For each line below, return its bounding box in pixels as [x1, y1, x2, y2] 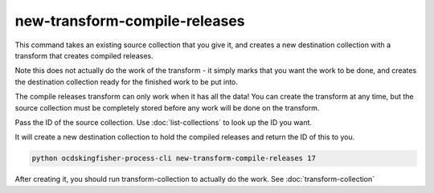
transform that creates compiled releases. [14, 50, 154, 60]
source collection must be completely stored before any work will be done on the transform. [14, 103, 320, 112]
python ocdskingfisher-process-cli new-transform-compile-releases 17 [31, 154, 317, 163]
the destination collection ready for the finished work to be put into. [14, 77, 239, 86]
